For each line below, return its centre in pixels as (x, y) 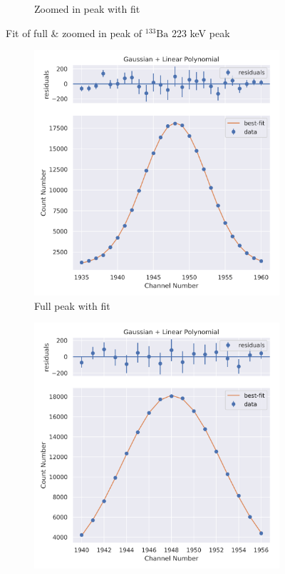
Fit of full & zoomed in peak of (74, 32)
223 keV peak (201, 32)
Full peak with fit (72, 305)
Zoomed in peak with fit (87, 9)
